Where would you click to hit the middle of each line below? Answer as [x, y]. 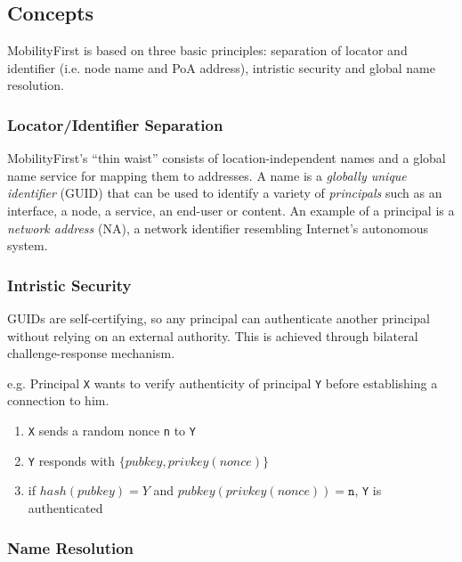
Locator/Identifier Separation [115, 124]
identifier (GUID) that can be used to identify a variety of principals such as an [225, 193]
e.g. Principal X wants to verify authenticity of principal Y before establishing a [223, 383]
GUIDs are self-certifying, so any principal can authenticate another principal [219, 318]
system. [28, 245]
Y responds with [72, 460]
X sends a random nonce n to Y [112, 431]
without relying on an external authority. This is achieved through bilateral [213, 335]
